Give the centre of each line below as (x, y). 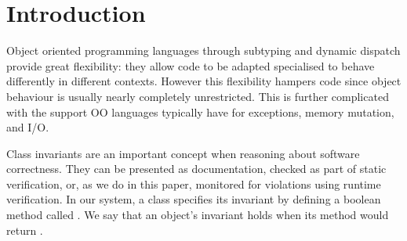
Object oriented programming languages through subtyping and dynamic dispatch (203, 50)
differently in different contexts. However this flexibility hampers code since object (204, 81)
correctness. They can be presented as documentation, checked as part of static (196, 169)
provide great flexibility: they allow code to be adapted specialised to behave (191, 65)
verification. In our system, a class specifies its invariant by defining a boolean (194, 199)
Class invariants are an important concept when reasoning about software (183, 153)
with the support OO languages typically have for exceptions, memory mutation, (200, 112)
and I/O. (28, 127)
